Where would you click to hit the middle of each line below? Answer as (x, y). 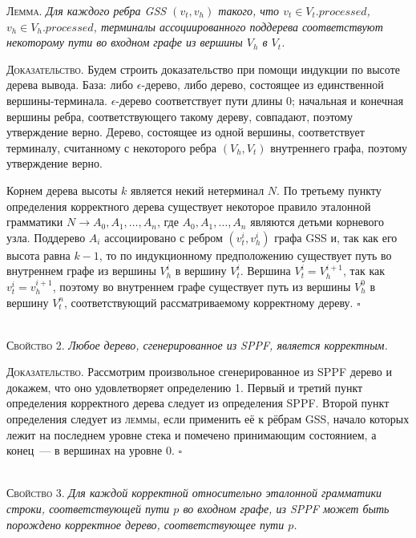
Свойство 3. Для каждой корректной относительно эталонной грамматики (194, 493)
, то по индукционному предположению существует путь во (245, 255)
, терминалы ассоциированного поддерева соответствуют (238, 26)
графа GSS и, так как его (336, 237)
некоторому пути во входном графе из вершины (125, 42)
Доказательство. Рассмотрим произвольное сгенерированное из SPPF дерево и (199, 372)
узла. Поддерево (46, 237)
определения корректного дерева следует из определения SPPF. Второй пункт (198, 403)
